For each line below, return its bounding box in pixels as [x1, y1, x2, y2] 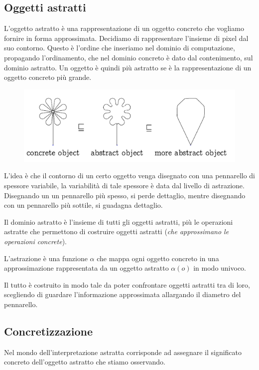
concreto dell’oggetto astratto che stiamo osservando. [4, 357, 165, 367]
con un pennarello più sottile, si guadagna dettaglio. [4, 200, 163, 210]
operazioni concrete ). [4, 236, 67, 246]
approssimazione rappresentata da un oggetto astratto [4, 263, 169, 273]
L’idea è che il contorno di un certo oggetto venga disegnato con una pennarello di [4, 170, 255, 181]
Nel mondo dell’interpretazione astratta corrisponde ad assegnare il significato [4, 347, 242, 357]
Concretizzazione [4, 323, 93, 339]
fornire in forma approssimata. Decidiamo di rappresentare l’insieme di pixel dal [4, 32, 249, 43]
